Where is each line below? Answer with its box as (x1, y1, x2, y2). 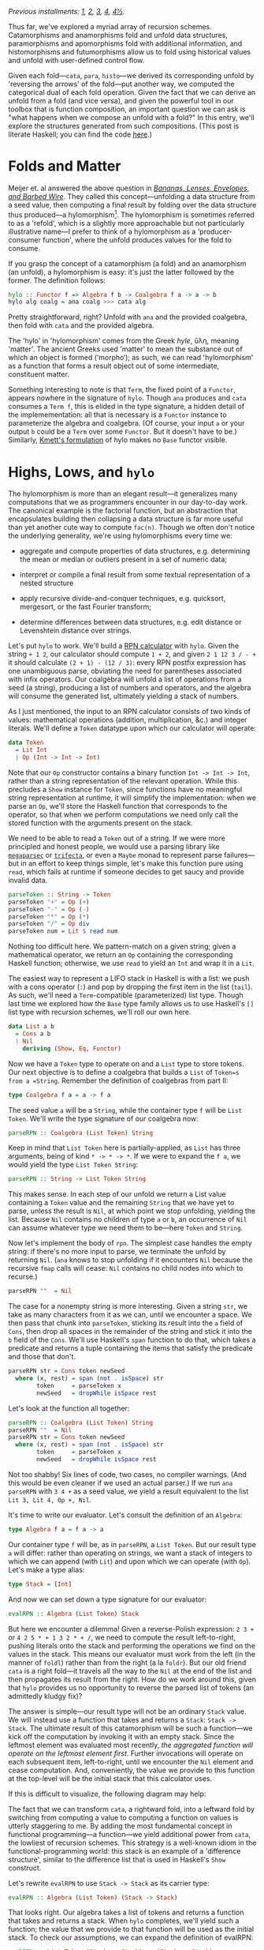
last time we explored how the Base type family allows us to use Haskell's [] (8, 999, 255, 1009)
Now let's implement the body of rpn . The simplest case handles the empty (8, 1238, 252, 1248)
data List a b (8, 1023, 55, 1031)
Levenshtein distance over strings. (19, 626, 132, 635)
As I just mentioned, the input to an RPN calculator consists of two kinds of (8, 707, 251, 716)
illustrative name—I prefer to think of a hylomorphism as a (8, 227, 196, 236)
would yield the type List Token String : (8, 1160, 139, 1170)
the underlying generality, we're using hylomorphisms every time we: (8, 531, 232, 540)
